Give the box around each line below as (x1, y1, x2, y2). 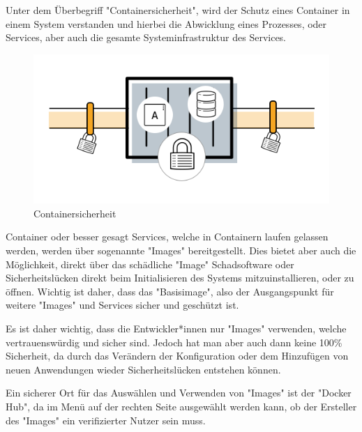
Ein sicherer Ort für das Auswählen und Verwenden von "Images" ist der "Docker (6, 385, 352, 400)
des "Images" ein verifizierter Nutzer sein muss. (6, 412, 206, 427)
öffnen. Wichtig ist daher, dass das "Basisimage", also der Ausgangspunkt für (6, 284, 334, 298)
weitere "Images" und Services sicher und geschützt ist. (6, 298, 239, 312)
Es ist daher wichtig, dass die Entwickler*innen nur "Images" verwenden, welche (6, 321, 347, 335)
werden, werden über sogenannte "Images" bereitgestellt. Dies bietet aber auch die (6, 242, 356, 257)
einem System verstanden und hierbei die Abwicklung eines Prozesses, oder (6, 16, 327, 31)
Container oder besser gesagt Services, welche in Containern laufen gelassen (6, 229, 329, 244)
